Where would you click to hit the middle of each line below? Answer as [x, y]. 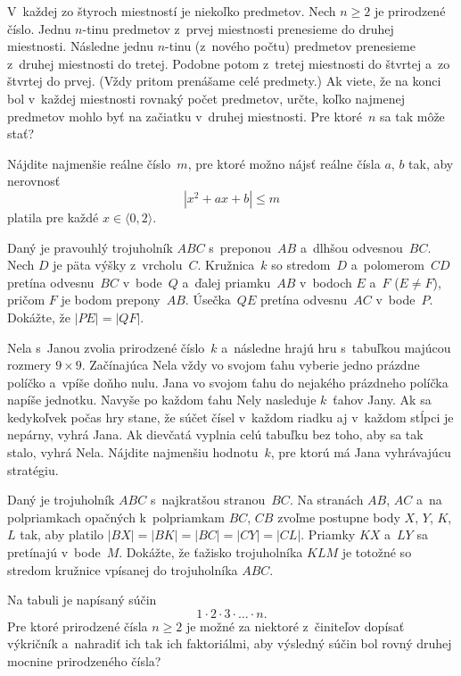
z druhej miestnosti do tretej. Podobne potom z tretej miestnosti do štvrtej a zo [229, 63]
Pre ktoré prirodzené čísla [78, 626]
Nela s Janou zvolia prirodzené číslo [106, 347]
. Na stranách [326, 500]
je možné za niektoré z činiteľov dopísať [295, 626]
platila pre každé [53, 217]
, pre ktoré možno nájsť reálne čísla [284, 163]
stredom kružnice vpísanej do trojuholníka [123, 569]
